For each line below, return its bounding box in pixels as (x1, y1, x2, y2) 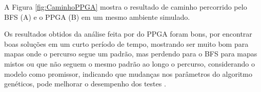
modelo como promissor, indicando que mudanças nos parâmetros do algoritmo (4, 68, 252, 79)
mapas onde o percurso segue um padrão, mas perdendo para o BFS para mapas (4, 48, 257, 59)
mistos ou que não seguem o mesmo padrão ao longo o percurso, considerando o (4, 58, 255, 69)
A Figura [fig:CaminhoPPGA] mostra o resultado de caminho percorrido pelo (4, 2, 247, 12)
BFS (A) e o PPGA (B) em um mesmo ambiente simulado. (4, 11, 190, 22)
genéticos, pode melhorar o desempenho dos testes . (4, 78, 166, 89)
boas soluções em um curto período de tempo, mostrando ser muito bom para (4, 38, 249, 49)
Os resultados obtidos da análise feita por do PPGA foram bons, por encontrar (4, 28, 252, 39)
